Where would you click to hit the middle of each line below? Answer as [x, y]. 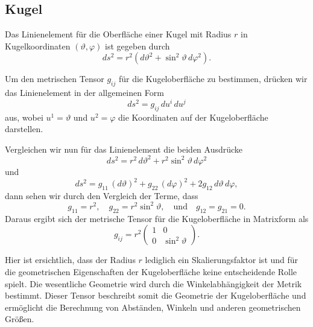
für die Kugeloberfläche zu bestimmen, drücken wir [213, 79]
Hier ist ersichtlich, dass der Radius [70, 260]
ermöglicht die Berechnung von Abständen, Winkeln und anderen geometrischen [153, 307]
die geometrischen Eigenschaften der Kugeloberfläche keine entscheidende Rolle [151, 271]
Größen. [20, 319]
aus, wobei [24, 117]
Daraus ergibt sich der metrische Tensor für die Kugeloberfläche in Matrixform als [157, 218]
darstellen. [24, 129]
